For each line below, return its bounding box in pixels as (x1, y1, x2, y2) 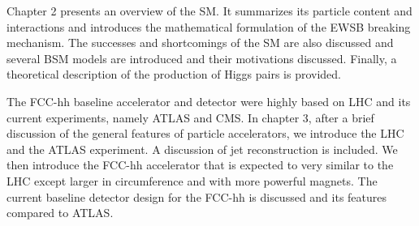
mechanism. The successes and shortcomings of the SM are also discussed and (6, 34, 394, 51)
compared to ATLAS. (6, 204, 114, 221)
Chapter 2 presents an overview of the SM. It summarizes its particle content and (6, 2, 413, 19)
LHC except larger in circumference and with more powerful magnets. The (6, 172, 378, 189)
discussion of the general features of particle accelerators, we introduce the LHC (6, 125, 404, 142)
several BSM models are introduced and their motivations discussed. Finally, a (6, 49, 397, 66)
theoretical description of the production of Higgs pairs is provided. (6, 66, 341, 83)
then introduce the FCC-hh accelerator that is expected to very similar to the (6, 156, 394, 173)
